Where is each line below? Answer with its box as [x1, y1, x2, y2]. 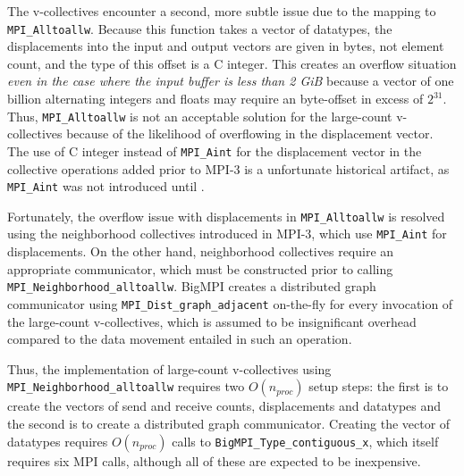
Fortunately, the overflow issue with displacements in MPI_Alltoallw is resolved [7, 206, 445, 225]
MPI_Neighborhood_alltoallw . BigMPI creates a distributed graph [7, 277, 376, 296]
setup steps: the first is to [308, 377, 449, 396]
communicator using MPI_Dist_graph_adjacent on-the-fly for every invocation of [7, 294, 453, 313]
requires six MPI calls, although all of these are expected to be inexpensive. [7, 451, 421, 470]
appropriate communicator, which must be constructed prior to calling [7, 259, 393, 278]
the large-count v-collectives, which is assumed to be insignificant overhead [7, 312, 417, 330]
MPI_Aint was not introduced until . [7, 177, 205, 196]
